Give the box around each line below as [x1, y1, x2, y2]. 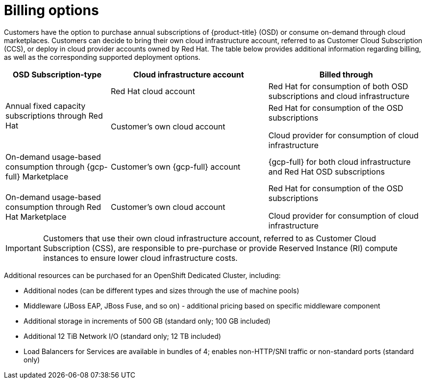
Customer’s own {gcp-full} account [111, 161, 241, 172]
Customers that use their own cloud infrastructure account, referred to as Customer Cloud [43, 233, 376, 243]
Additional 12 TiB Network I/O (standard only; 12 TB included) [24, 332, 221, 340]
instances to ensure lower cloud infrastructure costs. [43, 253, 238, 263]
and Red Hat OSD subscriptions [268, 166, 385, 177]
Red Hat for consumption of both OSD [268, 81, 408, 91]
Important [5, 243, 41, 253]
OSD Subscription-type [13, 69, 101, 79]
